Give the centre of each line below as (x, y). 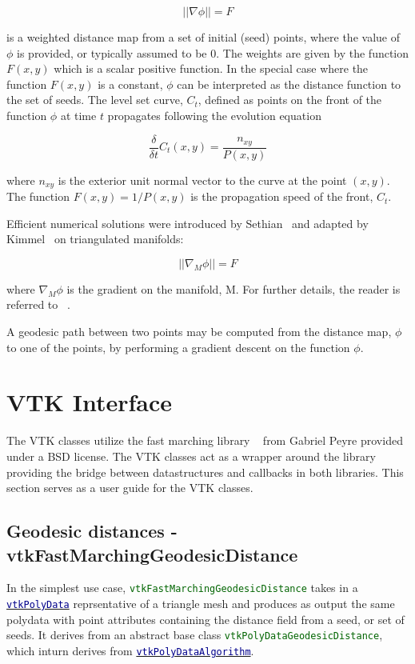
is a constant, (130, 84)
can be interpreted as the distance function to (289, 84)
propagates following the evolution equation (214, 115)
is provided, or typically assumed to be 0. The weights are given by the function (213, 52)
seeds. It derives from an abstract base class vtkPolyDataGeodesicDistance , (195, 635)
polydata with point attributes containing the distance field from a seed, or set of (206, 619)
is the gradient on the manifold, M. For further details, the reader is (233, 288)
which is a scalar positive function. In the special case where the (211, 68)
